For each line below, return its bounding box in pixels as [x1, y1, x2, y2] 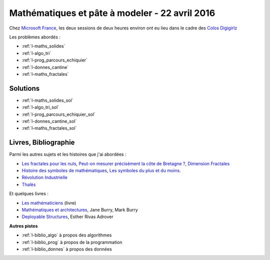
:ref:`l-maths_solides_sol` [21, 97, 73, 103]
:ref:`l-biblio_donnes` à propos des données [21, 246, 112, 252]
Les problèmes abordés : [9, 34, 61, 40]
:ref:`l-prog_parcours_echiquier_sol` [21, 111, 96, 117]
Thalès [21, 181, 36, 187]
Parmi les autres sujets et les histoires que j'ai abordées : [9, 151, 127, 157]
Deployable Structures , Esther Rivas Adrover [21, 214, 113, 220]
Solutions [9, 84, 40, 92]
